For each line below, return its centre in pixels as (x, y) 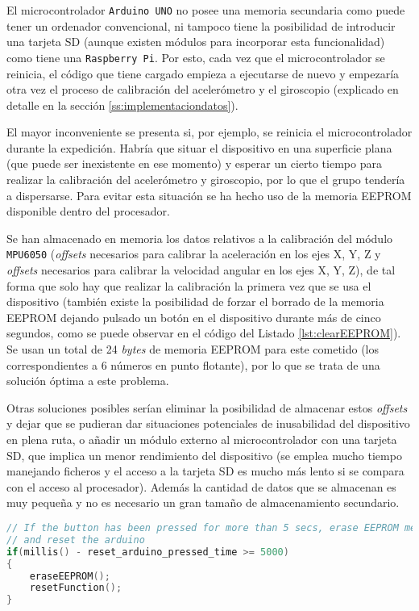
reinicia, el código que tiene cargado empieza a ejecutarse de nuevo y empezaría (203, 73)
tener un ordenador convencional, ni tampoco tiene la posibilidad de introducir (201, 25)
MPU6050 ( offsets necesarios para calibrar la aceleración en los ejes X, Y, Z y (194, 254)
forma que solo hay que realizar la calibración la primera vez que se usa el (189, 285)
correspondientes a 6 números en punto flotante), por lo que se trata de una (193, 364)
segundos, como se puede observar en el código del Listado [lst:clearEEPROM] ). (204, 333)
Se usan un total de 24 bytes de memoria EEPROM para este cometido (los (193, 349)
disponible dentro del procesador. (88, 211)
